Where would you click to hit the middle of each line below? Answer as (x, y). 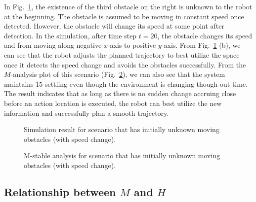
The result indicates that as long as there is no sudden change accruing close (120, 93)
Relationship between (60, 191)
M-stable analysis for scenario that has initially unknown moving (122, 155)
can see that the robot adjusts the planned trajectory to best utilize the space (122, 54)
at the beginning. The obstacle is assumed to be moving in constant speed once (124, 16)
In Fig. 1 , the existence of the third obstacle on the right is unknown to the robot (128, 6)
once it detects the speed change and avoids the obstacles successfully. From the (125, 64)
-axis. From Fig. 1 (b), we (201, 45)
